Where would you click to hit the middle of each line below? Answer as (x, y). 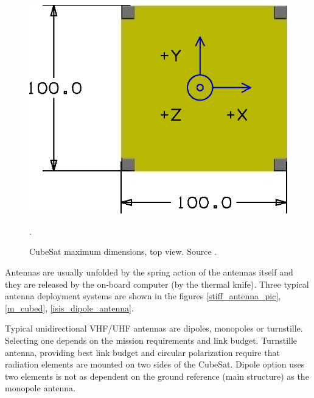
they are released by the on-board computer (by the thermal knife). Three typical (157, 284)
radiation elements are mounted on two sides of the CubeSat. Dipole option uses (155, 364)
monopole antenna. (40, 388)
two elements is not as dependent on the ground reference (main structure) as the (157, 376)
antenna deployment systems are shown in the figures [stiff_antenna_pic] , (143, 296)
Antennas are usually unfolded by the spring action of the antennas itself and (149, 272)
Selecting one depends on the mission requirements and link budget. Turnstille (151, 340)
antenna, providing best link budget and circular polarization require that (142, 352)
